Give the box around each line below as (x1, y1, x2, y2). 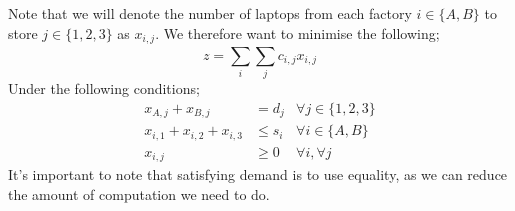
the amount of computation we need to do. (8, 183, 270, 204)
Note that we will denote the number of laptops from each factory (8, 3, 412, 23)
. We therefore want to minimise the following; (155, 22, 440, 43)
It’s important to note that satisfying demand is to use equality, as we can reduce (8, 164, 508, 185)
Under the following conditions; (8, 78, 200, 99)
